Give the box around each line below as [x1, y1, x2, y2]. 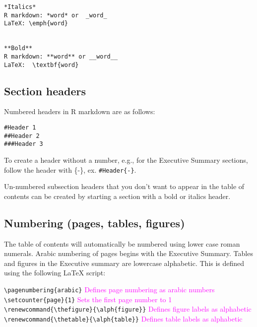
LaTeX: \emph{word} [4, 20, 68, 27]
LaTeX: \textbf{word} [4, 61, 79, 68]
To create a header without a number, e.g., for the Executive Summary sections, [4, 155, 248, 165]
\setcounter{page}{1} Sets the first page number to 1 [4, 294, 172, 304]
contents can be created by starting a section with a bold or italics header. [4, 191, 231, 201]
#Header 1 [4, 124, 36, 131]
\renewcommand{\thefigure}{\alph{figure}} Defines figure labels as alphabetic [4, 304, 252, 314]
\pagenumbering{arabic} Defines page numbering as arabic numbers [4, 284, 215, 295]
